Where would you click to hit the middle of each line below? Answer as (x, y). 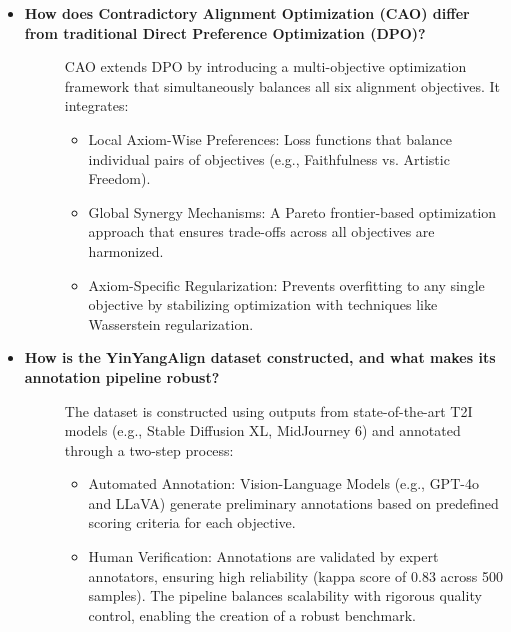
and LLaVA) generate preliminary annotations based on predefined (293, 502)
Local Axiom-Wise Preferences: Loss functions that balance (270, 138)
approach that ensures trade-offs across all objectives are (261, 231)
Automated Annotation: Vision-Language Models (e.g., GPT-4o (283, 483)
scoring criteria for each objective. (192, 522)
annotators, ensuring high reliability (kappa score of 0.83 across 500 (295, 575)
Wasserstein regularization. (171, 323)
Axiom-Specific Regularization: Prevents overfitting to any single (286, 284)
